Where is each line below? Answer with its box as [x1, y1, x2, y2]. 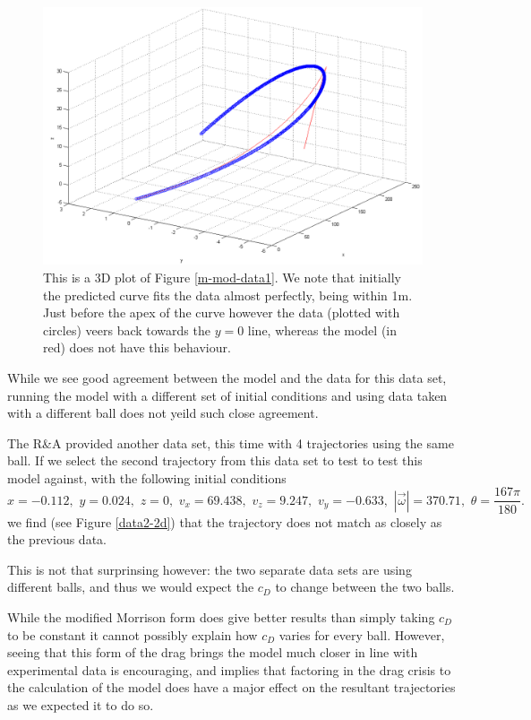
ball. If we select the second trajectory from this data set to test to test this [7, 451, 423, 470]
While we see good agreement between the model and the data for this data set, [7, 368, 447, 386]
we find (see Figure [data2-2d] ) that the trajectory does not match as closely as [7, 512, 442, 531]
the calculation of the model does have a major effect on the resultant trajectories [7, 678, 456, 697]
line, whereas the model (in [247, 320, 397, 339]
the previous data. [7, 530, 107, 549]
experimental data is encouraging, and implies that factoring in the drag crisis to [7, 660, 451, 679]
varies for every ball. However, [278, 625, 445, 644]
